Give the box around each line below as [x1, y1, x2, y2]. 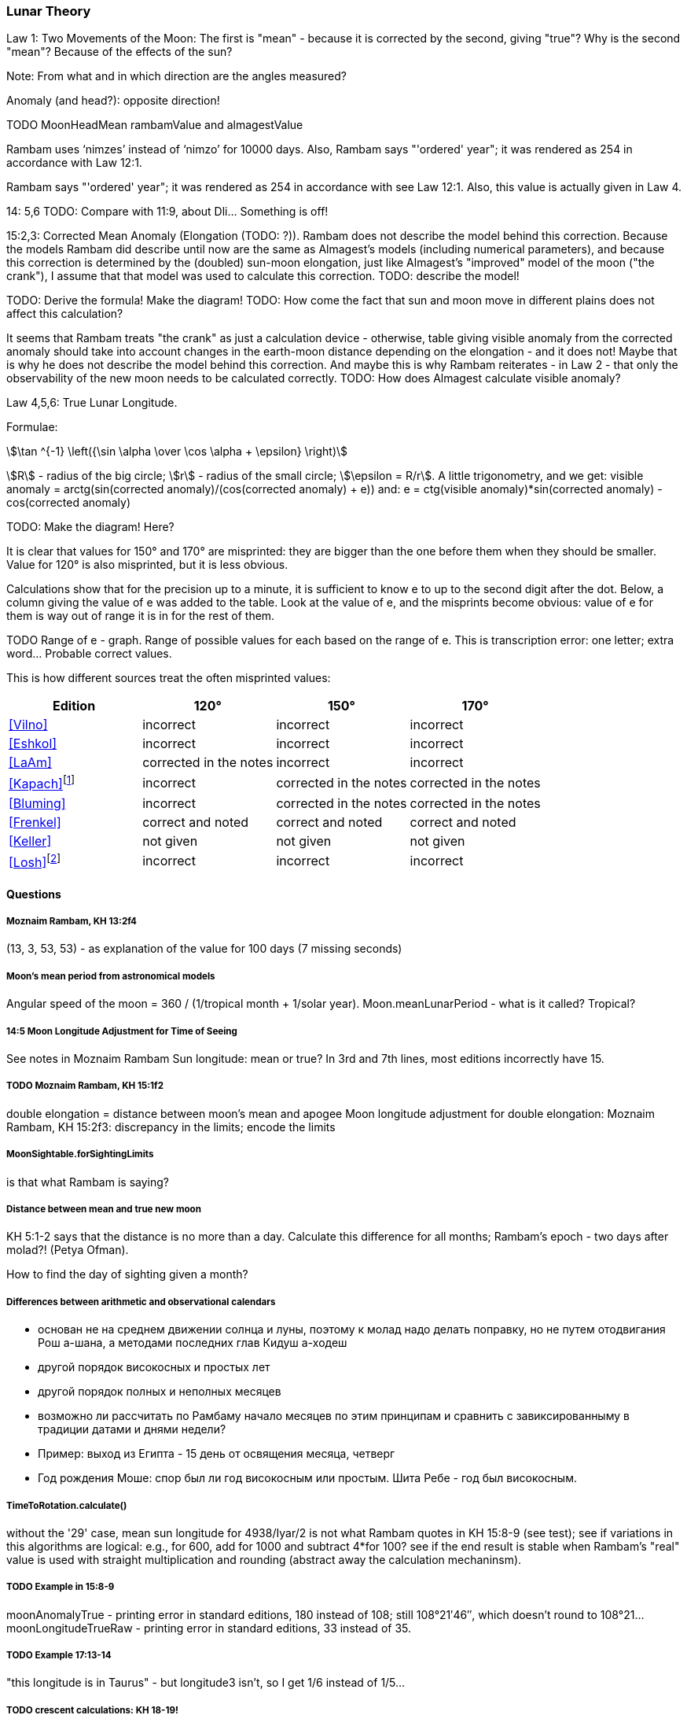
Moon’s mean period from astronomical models [6, 970, 215, 982]
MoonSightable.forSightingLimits [6, 1149, 154, 1160]
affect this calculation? [6, 307, 123, 321]
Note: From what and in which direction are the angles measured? [6, 69, 347, 83]
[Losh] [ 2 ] [9, 851, 61, 871]
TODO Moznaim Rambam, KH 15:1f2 [6, 1080, 163, 1092]
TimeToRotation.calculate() [6, 1499, 127, 1511]
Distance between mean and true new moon [6, 1203, 201, 1215]
